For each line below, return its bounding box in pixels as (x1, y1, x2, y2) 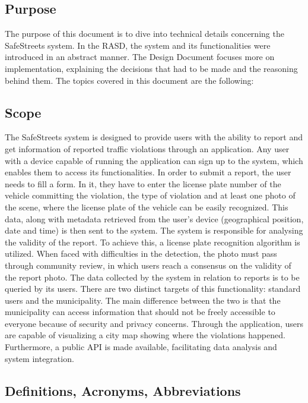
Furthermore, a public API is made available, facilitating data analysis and (5, 341, 277, 353)
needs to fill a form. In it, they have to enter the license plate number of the (5, 177, 281, 190)
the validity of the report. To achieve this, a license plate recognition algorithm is (5, 235, 300, 248)
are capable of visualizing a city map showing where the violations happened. (5, 329, 285, 341)
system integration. (5, 352, 74, 364)
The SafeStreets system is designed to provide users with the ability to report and (5, 131, 303, 143)
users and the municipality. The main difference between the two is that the (5, 294, 281, 306)
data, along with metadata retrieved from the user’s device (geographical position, (5, 212, 304, 225)
